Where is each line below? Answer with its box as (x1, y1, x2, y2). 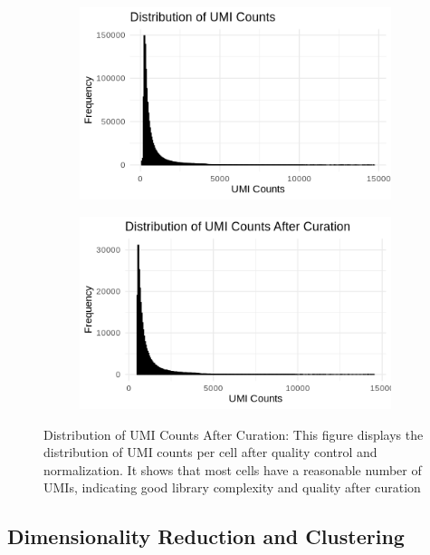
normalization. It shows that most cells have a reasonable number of (43, 460, 422, 479)
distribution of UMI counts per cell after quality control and (43, 443, 377, 462)
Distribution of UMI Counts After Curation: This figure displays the (43, 424, 424, 443)
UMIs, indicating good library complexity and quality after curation (43, 478, 421, 497)
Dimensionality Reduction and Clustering (7, 522, 405, 550)
